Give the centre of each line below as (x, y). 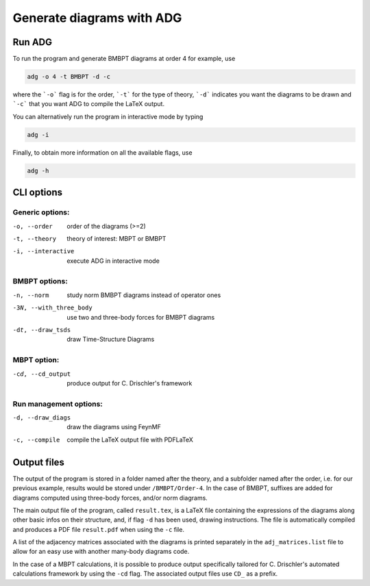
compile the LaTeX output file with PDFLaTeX (130, 439)
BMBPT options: (40, 281)
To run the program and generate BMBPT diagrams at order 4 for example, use (124, 59)
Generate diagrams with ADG (97, 18)
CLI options (38, 193)
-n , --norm (31, 295)
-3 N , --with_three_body (52, 308)
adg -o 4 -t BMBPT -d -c (69, 77)
